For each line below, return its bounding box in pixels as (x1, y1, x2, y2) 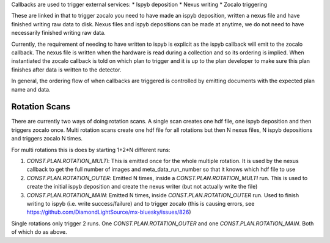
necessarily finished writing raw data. (11, 29, 106, 37)
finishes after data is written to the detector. (11, 66, 122, 73)
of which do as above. (11, 228, 67, 236)
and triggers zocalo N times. (11, 135, 82, 142)
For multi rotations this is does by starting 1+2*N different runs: (11, 146, 170, 153)
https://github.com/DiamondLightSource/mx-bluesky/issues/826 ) (26, 208, 192, 216)
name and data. (11, 85, 51, 93)
